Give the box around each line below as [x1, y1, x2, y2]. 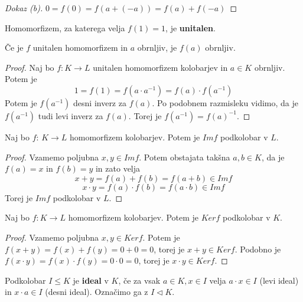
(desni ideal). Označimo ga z [45, 285, 148, 298]
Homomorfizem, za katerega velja [5, 21, 125, 34]
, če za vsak [118, 274, 161, 286]
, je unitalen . [165, 21, 216, 34]
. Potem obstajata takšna [139, 150, 230, 163]
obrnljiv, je [137, 41, 177, 54]
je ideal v [73, 274, 109, 286]
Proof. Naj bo [5, 61, 54, 73]
